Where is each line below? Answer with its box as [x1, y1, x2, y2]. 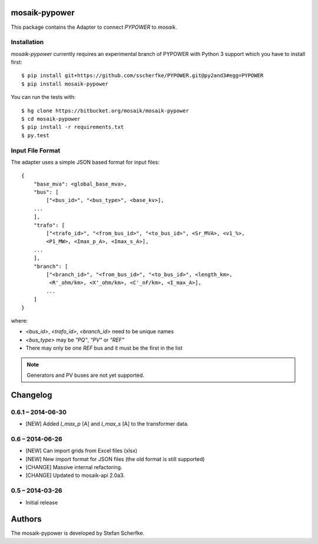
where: [11, 317, 28, 324]
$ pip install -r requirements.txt [21, 124, 124, 131]
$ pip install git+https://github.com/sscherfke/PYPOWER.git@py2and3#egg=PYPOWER [21, 72, 264, 79]
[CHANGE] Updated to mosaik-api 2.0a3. [25, 472, 125, 479]
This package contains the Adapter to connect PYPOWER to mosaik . [11, 24, 177, 31]
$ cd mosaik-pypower [21, 115, 81, 122]
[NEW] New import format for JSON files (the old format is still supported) [25, 455, 206, 462]
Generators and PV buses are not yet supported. [26, 371, 144, 379]
